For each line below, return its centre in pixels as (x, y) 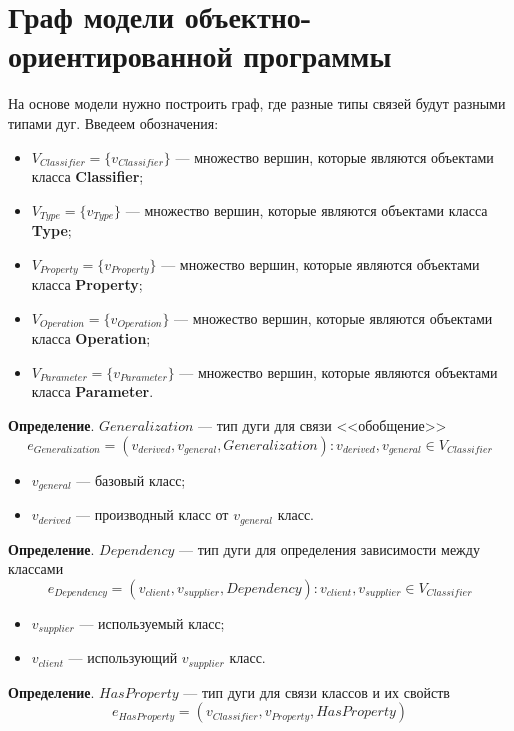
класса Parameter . (92, 391)
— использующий (123, 657)
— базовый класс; (131, 479)
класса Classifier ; (87, 176)
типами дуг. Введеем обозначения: (113, 122)
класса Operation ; (91, 338)
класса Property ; (87, 284)
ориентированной (120, 55)
